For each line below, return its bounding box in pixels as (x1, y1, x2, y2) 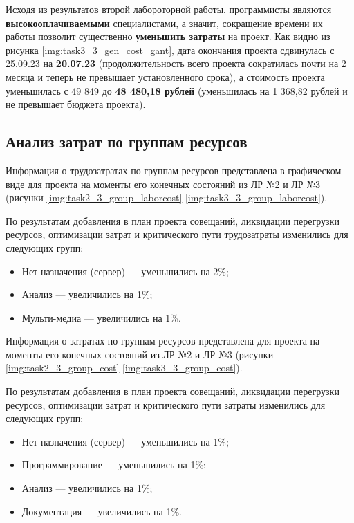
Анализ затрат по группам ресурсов (6, 131, 248, 152)
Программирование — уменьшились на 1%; (21, 457, 206, 472)
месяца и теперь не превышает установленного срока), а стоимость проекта (6, 69, 325, 84)
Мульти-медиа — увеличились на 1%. (21, 310, 181, 324)
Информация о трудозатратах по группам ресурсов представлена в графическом (6, 163, 342, 177)
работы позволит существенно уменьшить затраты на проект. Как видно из (6, 29, 330, 44)
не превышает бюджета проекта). (6, 97, 146, 111)
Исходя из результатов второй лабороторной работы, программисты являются (6, 2, 332, 16)
